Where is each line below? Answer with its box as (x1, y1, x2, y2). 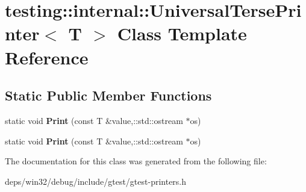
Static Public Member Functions (5, 86, 212, 105)
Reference (5, 45, 89, 69)
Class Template (117, 21, 247, 46)
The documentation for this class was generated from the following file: (5, 155, 267, 167)
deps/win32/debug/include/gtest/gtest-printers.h (5, 175, 187, 187)
